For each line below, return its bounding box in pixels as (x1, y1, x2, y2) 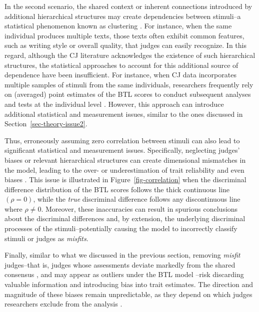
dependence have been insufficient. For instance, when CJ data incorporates (4, 69, 236, 80)
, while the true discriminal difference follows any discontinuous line (33, 194, 240, 204)
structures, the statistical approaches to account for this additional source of (4, 59, 238, 70)
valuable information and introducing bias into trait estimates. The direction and (4, 279, 253, 290)
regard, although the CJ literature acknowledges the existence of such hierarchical (4, 49, 255, 60)
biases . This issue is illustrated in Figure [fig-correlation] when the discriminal (4, 174, 246, 185)
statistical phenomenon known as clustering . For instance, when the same (4, 20, 232, 31)
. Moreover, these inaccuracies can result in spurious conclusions (41, 203, 238, 214)
